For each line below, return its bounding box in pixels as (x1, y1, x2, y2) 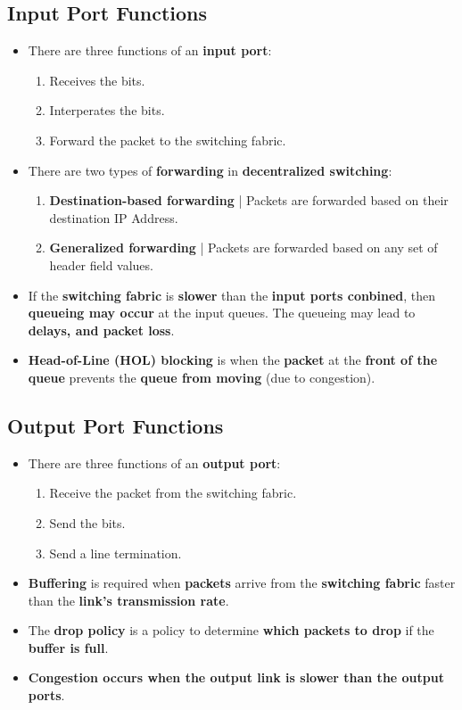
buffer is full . (28, 638, 109, 656)
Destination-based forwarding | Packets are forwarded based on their (49, 191, 449, 210)
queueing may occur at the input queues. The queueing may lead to (28, 303, 416, 322)
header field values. (49, 255, 153, 274)
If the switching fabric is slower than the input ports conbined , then (28, 285, 436, 304)
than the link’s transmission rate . (28, 590, 229, 609)
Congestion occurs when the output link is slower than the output (28, 668, 444, 687)
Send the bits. (49, 513, 126, 532)
